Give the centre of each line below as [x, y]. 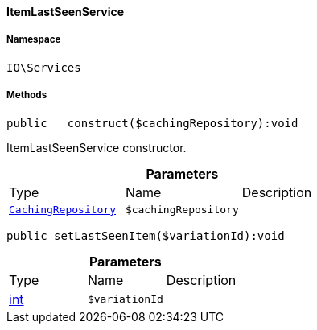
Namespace [34, 40]
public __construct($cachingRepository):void [152, 123]
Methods [27, 95]
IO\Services [44, 67]
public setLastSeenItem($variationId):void [146, 235]
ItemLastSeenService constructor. [97, 147]
